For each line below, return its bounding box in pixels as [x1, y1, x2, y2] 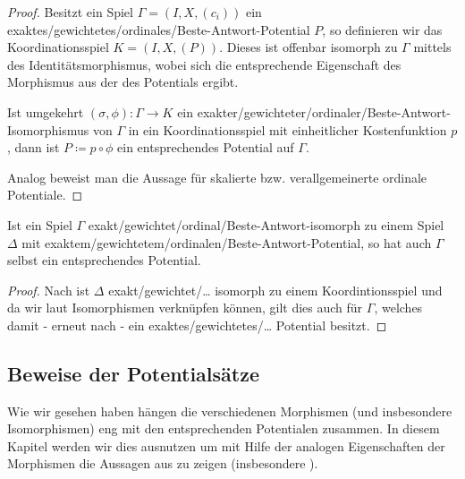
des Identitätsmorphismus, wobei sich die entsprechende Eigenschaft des [7, 55, 402, 73]
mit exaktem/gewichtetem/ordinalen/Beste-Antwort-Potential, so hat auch [21, 233, 432, 252]
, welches [374, 298, 423, 317]
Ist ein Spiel [7, 215, 72, 234]
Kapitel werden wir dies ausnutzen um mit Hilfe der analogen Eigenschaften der [7, 436, 445, 455]
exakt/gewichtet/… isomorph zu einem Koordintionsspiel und [108, 280, 443, 299]
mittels [413, 38, 452, 56]
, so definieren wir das [322, 20, 443, 38]
